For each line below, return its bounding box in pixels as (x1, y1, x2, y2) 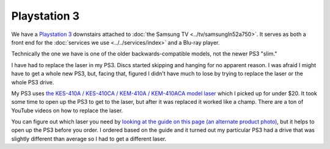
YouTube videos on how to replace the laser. (11, 107, 123, 114)
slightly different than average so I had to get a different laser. (11, 135, 167, 142)
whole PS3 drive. (11, 78, 54, 85)
